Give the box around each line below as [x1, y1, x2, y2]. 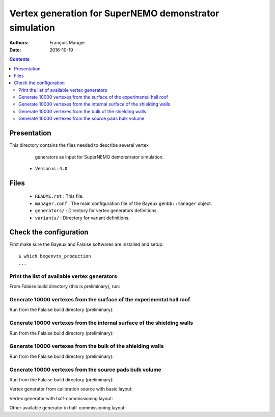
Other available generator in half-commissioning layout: [9, 405, 126, 411]
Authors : [9, 40, 29, 46]
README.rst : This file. [35, 193, 84, 199]
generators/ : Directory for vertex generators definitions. [35, 207, 158, 214]
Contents [9, 56, 30, 62]
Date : [9, 46, 21, 53]
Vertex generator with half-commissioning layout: [9, 395, 113, 401]
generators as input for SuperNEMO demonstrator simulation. [35, 153, 164, 160]
